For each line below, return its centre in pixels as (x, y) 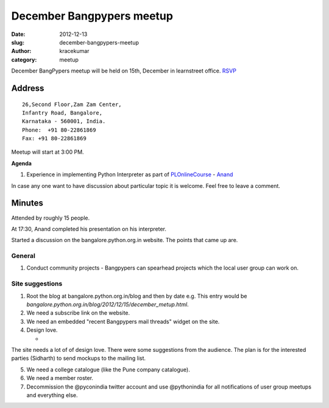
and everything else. (52, 395)
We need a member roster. (60, 378)
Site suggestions (37, 284)
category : (24, 59)
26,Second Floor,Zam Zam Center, (72, 104)
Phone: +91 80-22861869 (59, 130)
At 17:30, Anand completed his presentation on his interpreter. (89, 229)
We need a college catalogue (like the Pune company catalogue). (108, 370)
